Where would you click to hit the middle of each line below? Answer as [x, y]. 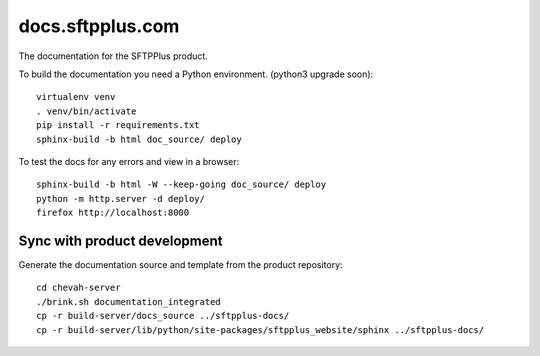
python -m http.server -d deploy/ [120, 198]
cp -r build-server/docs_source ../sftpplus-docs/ [163, 316]
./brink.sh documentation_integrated [129, 301]
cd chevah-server [78, 288]
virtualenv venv [76, 97]
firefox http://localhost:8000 [113, 213]
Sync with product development [120, 240]
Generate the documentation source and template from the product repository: [181, 264]
